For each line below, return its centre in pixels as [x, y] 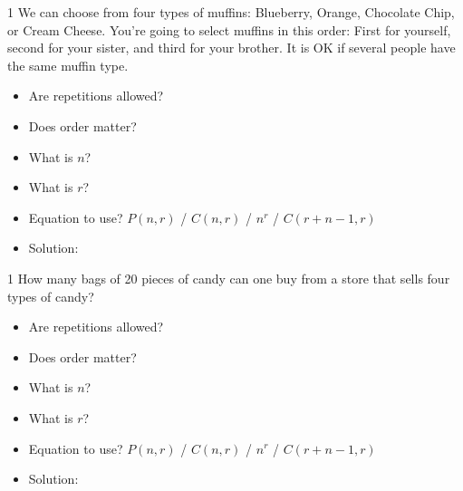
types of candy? [51, 296]
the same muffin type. [68, 65]
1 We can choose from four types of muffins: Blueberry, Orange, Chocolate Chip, [231, 12]
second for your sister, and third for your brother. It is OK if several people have [231, 48]
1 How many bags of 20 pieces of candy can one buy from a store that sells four [229, 278]
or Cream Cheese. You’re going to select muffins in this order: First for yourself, [229, 29]
